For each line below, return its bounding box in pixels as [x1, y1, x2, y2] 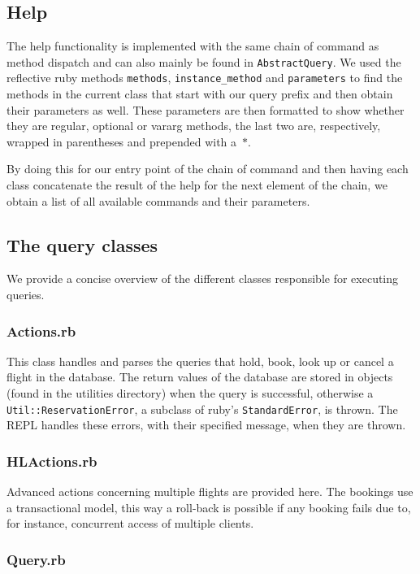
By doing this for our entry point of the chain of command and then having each [6, 160, 409, 177]
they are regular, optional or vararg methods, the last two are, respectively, [6, 117, 381, 134]
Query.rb [6, 549, 66, 569]
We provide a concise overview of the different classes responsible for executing [6, 270, 399, 287]
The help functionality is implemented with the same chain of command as [6, 37, 379, 54]
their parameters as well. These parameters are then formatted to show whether [6, 101, 405, 118]
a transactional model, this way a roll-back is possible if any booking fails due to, [6, 498, 411, 515]
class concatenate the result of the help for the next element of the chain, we [6, 176, 388, 194]
